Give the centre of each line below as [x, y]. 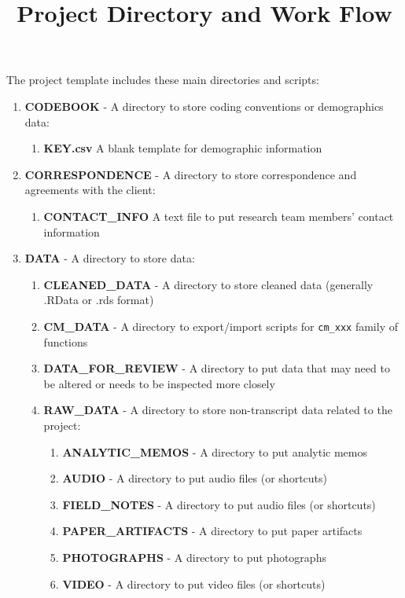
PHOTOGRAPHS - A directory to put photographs [194, 557]
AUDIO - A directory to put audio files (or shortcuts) [195, 478]
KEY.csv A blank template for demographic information [183, 148]
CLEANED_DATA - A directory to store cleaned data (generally [208, 284]
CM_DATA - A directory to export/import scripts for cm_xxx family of [221, 326]
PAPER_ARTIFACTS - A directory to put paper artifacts [212, 531]
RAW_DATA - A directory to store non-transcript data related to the [218, 410]
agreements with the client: [90, 190]
